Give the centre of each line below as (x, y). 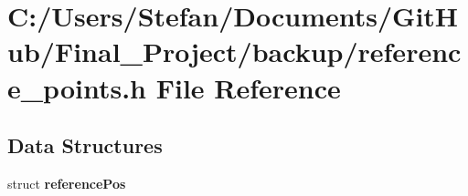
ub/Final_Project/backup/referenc (234, 52)
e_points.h (77, 87)
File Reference (248, 87)
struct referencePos (67, 183)
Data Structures (85, 145)
